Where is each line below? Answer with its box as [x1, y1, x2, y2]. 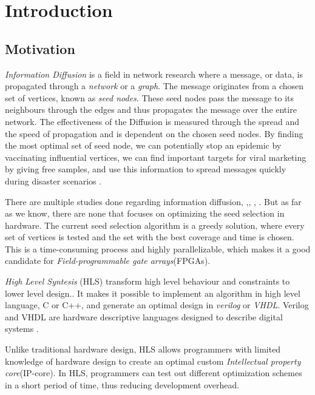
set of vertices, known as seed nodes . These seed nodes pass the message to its [5, 91, 294, 104]
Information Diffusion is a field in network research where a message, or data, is [5, 67, 303, 80]
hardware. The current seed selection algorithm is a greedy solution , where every [5, 218, 305, 231]
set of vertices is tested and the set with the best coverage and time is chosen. [5, 231, 294, 243]
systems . [5, 322, 39, 335]
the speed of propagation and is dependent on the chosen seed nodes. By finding [5, 127, 303, 140]
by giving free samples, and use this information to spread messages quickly [5, 163, 286, 175]
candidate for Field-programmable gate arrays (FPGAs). [5, 254, 211, 267]
